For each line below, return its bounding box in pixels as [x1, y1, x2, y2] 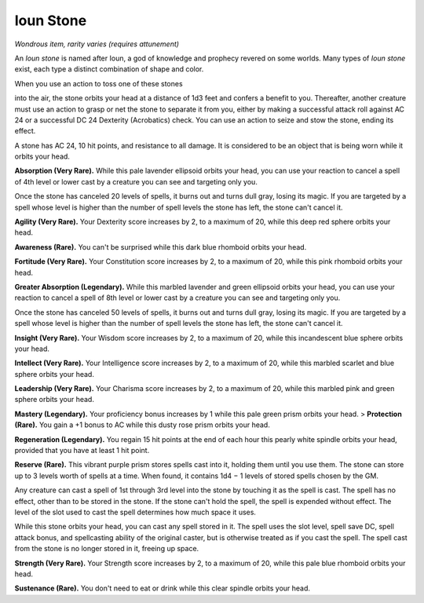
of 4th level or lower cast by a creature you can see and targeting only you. [14, 177, 258, 186]
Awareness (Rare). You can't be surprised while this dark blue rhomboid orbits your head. [14, 242, 307, 251]
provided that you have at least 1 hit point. [14, 446, 150, 455]
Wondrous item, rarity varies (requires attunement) [14, 39, 180, 49]
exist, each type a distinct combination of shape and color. [14, 64, 204, 74]
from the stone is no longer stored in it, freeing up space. [14, 544, 199, 554]
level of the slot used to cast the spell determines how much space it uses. [14, 507, 257, 517]
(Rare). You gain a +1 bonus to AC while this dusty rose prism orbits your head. [14, 420, 270, 429]
